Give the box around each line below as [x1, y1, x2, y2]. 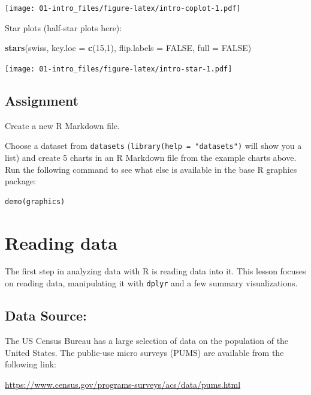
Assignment [5, 91, 78, 109]
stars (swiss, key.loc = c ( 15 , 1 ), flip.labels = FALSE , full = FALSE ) [5, 41, 252, 54]
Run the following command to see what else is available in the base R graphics [5, 163, 297, 175]
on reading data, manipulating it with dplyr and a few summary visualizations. [5, 277, 298, 289]
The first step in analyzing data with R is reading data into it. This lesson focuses [5, 265, 306, 277]
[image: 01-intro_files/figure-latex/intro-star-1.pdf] [5, 64, 233, 73]
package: [5, 175, 37, 187]
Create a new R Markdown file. [5, 119, 120, 131]
